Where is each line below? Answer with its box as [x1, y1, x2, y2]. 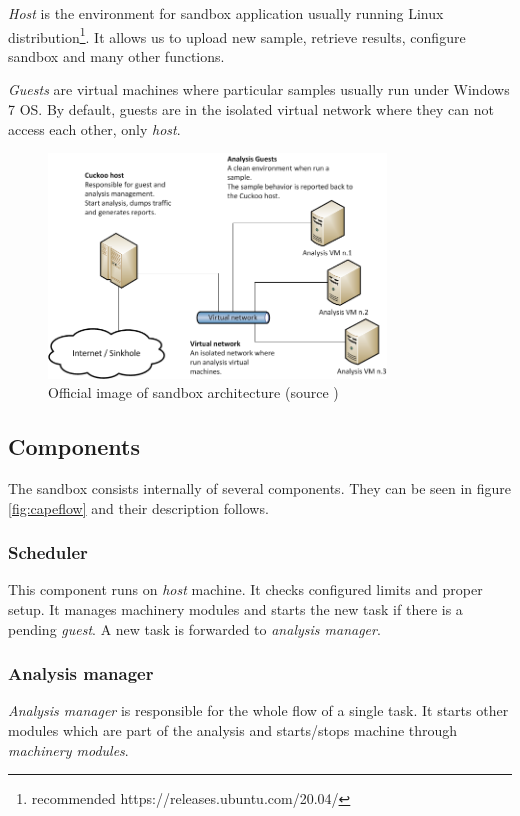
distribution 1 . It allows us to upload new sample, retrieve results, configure [8, 23, 466, 47]
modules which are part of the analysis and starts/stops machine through [8, 719, 458, 740]
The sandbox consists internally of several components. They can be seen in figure [8, 477, 512, 498]
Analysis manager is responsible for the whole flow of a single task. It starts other [8, 700, 509, 721]
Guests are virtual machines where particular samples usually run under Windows [8, 79, 510, 100]
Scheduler [8, 540, 88, 565]
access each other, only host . [8, 118, 181, 139]
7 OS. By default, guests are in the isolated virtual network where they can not [8, 99, 494, 120]
